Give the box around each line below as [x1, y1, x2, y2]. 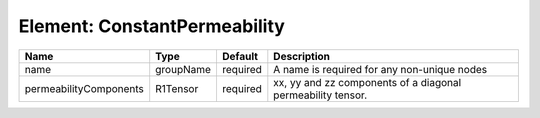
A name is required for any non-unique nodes [273, 62, 488, 76]
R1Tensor [155, 81, 199, 95]
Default [221, 49, 259, 63]
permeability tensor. [273, 88, 368, 102]
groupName [155, 62, 212, 76]
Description [273, 49, 330, 63]
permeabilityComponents [24, 81, 145, 95]
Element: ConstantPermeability [18, 15, 285, 37]
